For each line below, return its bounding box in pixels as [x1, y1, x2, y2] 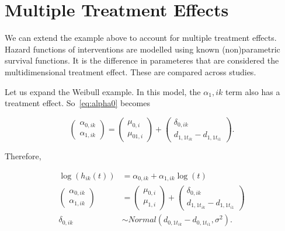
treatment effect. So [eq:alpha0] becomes [5, 97, 150, 109]
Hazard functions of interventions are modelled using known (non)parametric [5, 43, 280, 55]
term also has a [225, 85, 280, 97]
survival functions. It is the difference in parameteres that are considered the [5, 54, 279, 66]
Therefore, [5, 150, 41, 162]
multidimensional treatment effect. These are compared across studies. [5, 65, 256, 78]
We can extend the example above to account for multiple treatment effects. [5, 32, 277, 44]
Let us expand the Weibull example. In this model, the [5, 85, 201, 97]
